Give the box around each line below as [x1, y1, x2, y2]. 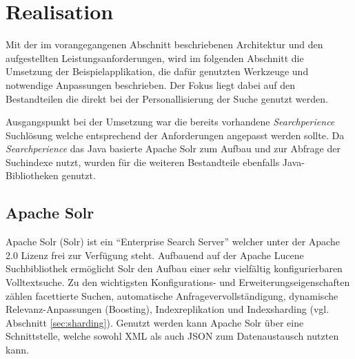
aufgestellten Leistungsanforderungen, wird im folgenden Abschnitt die [6, 50, 304, 65]
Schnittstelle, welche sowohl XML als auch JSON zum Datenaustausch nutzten [6, 329, 339, 343]
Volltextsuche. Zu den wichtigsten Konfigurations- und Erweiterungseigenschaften [6, 275, 350, 289]
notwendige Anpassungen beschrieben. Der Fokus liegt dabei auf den [6, 77, 296, 92]
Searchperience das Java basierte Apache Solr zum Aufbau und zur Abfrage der [6, 141, 341, 156]
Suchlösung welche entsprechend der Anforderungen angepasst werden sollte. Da [6, 127, 345, 142]
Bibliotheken [6, 168, 59, 183]
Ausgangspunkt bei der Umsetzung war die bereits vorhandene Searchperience [6, 114, 335, 129]
